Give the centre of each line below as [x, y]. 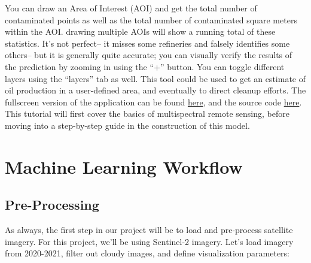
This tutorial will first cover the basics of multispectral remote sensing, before [147, 114]
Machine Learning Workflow [124, 166]
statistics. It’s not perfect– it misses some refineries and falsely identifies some [147, 43]
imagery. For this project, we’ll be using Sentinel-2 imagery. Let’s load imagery [149, 241]
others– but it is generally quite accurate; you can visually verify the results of [149, 55]
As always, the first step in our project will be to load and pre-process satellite [149, 230]
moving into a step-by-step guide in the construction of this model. [127, 125]
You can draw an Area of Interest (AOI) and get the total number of [131, 8]
